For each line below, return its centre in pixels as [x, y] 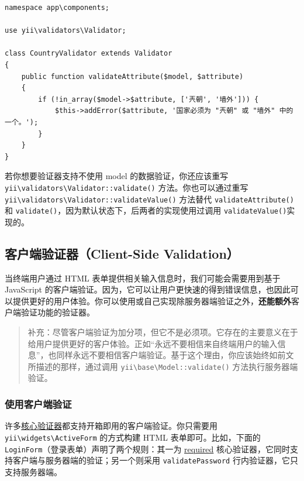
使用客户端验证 [38, 404]
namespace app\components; [57, 8]
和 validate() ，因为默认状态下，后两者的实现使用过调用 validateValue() [146, 210]
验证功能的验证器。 [58, 312]
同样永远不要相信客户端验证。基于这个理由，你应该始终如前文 [175, 355]
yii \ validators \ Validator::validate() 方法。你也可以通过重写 [127, 187]
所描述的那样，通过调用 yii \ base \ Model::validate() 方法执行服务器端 [163, 366]
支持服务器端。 [33, 471]
